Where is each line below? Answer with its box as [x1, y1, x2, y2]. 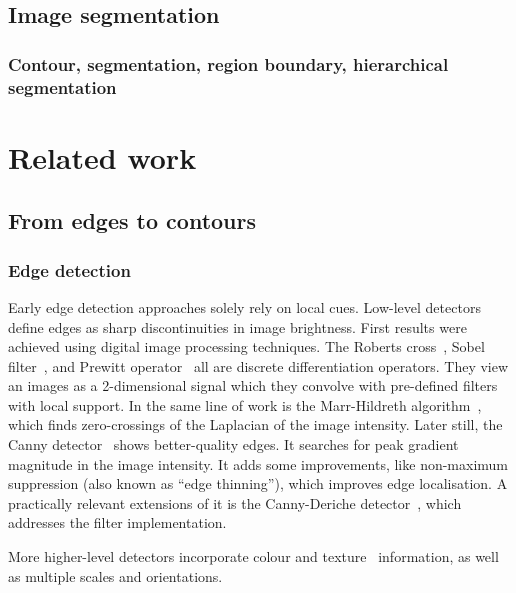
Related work [8, 136, 197, 177]
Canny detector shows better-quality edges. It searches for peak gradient [8, 434, 459, 455]
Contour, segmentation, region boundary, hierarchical [8, 51, 449, 76]
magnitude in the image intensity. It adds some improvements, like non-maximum [8, 453, 509, 474]
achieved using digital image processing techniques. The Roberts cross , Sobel [8, 336, 485, 357]
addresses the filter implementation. [8, 512, 227, 533]
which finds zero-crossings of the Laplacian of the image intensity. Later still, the [8, 414, 503, 435]
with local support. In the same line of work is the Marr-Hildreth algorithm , [8, 394, 482, 415]
